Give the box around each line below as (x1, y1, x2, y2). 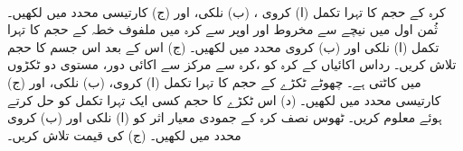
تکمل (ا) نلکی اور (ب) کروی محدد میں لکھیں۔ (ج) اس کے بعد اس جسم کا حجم (7, 37, 439, 56)
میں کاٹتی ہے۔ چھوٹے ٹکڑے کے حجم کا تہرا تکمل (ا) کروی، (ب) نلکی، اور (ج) (7, 72, 421, 91)
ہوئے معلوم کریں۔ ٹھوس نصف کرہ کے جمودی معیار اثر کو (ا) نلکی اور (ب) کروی (7, 108, 442, 127)
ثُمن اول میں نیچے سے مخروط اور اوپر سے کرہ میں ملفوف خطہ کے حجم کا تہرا (7, 20, 439, 39)
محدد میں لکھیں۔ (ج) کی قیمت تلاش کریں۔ (7, 125, 241, 144)
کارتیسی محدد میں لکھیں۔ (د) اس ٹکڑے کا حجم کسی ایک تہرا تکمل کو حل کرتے (7, 90, 441, 109)
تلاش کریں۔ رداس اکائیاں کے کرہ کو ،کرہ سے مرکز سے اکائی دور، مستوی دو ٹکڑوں (7, 55, 457, 74)
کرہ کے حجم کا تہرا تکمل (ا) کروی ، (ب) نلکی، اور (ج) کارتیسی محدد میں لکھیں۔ (7, 2, 446, 21)
